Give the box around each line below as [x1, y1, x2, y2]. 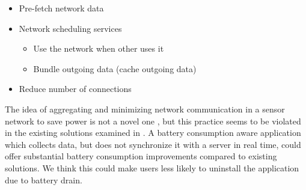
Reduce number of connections [19, 82, 132, 95]
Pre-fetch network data [19, 2, 104, 14]
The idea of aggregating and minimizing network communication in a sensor [5, 102, 285, 115]
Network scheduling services [19, 22, 122, 34]
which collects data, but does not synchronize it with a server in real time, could [5, 138, 301, 150]
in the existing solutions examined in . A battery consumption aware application [5, 126, 301, 139]
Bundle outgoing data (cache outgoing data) [33, 62, 197, 75]
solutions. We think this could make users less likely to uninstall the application [5, 161, 299, 174]
